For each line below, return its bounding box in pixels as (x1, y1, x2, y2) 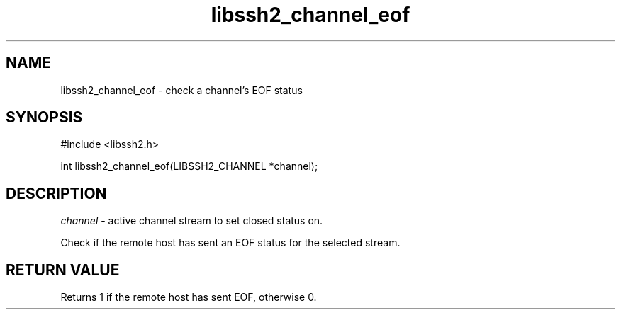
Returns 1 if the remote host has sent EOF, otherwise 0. (60, 291, 317, 304)
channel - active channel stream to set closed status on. (60, 214, 323, 227)
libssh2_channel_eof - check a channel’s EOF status (60, 84, 303, 96)
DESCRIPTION (6, 184, 107, 202)
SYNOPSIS (6, 108, 83, 127)
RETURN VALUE (6, 260, 120, 279)
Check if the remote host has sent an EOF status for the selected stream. (60, 236, 401, 249)
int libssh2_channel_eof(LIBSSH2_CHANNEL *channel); (60, 160, 318, 173)
